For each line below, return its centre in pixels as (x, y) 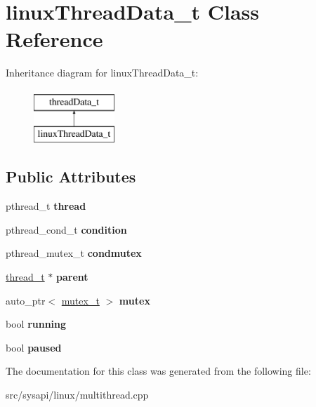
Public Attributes (71, 176)
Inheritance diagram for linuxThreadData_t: (102, 73)
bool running (36, 324)
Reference (54, 39)
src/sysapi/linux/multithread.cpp (77, 395)
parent (72, 277)
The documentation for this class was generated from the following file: (158, 371)
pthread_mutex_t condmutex (74, 253)
